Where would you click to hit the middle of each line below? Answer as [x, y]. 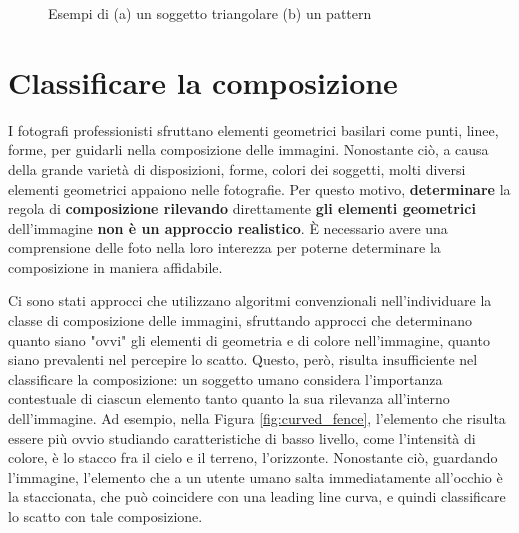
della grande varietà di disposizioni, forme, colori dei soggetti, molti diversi [237, 168]
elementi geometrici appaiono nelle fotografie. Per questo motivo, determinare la [259, 188]
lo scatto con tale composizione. [105, 516]
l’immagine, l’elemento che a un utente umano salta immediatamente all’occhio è [255, 476]
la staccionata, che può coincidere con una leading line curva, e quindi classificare [257, 496]
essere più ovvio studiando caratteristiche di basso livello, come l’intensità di [242, 437]
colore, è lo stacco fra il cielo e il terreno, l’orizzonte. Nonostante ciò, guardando [253, 457]
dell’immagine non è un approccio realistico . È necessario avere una [228, 227]
